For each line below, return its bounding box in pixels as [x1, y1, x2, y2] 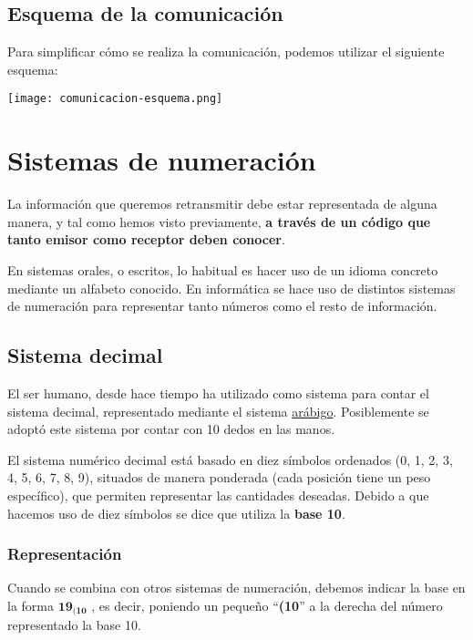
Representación [7, 542, 122, 565]
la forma [7, 595, 54, 614]
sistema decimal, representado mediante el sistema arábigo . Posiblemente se [7, 401, 429, 420]
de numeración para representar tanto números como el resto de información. [7, 296, 437, 315]
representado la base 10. [7, 615, 141, 635]
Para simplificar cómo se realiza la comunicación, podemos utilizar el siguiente [7, 42, 445, 61]
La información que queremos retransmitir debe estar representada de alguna [7, 194, 437, 213]
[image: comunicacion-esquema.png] [7, 92, 223, 106]
